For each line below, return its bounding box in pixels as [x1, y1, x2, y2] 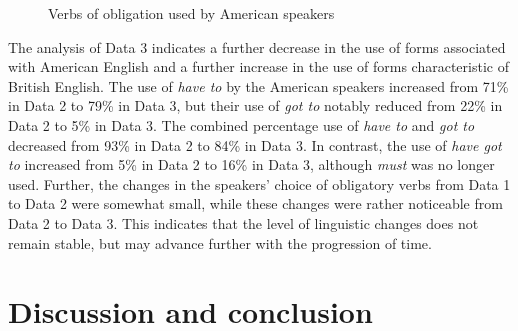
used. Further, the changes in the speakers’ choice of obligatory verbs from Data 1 [8, 173, 511, 194]
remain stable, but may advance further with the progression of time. [8, 232, 432, 253]
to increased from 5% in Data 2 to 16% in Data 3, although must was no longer [8, 154, 495, 175]
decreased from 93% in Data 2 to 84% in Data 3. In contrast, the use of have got [8, 134, 502, 155]
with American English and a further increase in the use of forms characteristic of [8, 56, 509, 77]
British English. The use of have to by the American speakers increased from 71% [8, 75, 509, 96]
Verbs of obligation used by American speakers [48, 3, 335, 23]
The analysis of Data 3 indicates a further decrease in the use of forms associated [8, 36, 506, 57]
